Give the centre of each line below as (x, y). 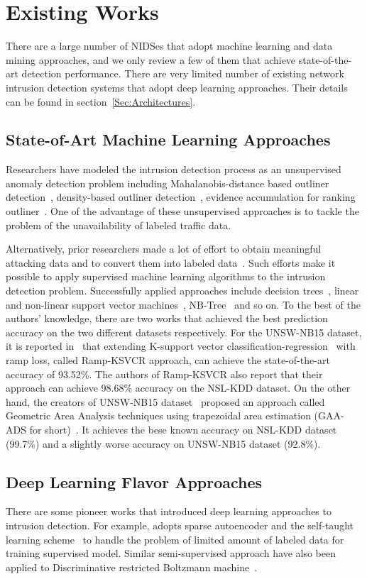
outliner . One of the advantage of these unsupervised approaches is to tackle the (182, 211)
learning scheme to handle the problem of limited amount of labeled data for (175, 539)
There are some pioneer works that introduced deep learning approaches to (169, 511)
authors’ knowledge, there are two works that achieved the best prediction (167, 318)
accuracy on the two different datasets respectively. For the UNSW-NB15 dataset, (184, 332)
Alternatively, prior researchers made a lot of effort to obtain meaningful (164, 249)
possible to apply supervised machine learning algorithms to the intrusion (166, 276)
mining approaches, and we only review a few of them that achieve (151, 59)
